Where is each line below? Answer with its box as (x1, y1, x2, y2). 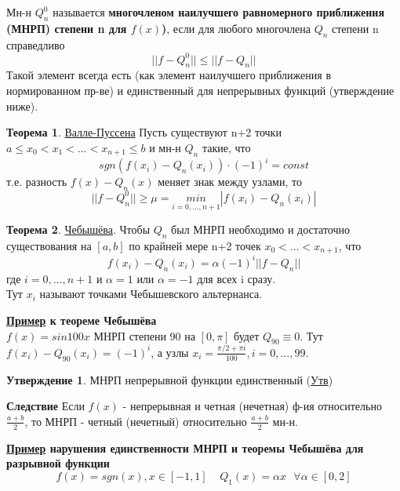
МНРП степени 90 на (93, 327, 195, 344)
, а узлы (151, 344, 189, 360)
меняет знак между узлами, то (158, 173, 302, 190)
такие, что (202, 139, 251, 155)
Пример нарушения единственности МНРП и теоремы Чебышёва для (6, 439, 364, 456)
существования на (6, 237, 92, 253)
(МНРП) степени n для (6, 20, 127, 36)
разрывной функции (6, 455, 110, 471)
